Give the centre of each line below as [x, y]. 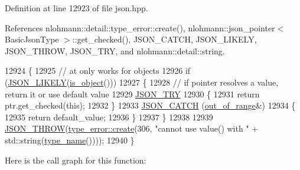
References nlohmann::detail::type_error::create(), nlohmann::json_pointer [140, 27]
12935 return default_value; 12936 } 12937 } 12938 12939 [109, 117]
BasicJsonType [32, 39]
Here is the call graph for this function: [76, 160]
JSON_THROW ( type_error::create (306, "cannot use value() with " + [132, 128]
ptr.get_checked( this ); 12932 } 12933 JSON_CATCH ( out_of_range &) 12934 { [150, 105]
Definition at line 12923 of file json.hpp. [76, 8]
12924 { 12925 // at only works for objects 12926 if [98, 71]
